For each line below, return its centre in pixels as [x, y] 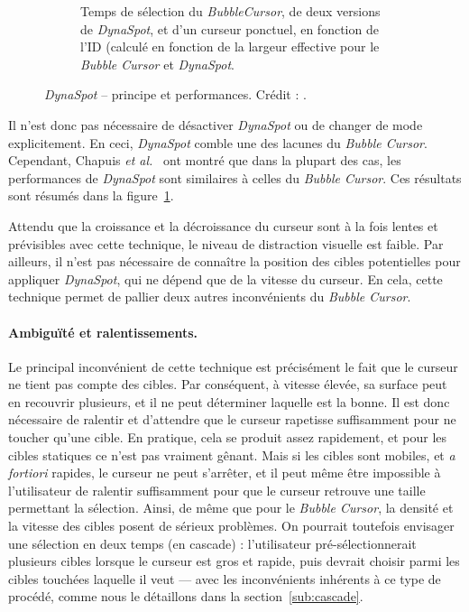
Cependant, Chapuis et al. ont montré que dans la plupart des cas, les [205, 160]
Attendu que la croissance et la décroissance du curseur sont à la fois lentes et [223, 225]
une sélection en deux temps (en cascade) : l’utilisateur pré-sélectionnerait [212, 543]
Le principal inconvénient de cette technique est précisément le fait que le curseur [233, 366]
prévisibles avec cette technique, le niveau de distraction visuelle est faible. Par [226, 243]
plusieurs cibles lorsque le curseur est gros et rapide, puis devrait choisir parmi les [234, 561]
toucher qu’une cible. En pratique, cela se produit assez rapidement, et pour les [228, 437]
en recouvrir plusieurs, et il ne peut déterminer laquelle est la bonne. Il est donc [229, 401]
